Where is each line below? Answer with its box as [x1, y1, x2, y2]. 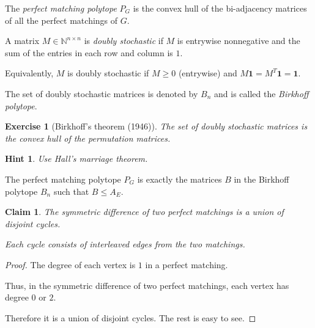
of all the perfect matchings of [5, 13, 118, 26]
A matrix [5, 34, 40, 47]
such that [53, 184, 89, 197]
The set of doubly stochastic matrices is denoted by [5, 87, 198, 100]
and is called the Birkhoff [214, 87, 309, 100]
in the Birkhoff [234, 172, 289, 185]
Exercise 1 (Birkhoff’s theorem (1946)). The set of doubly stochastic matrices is [5, 120, 308, 133]
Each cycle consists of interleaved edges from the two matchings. [5, 238, 245, 250]
